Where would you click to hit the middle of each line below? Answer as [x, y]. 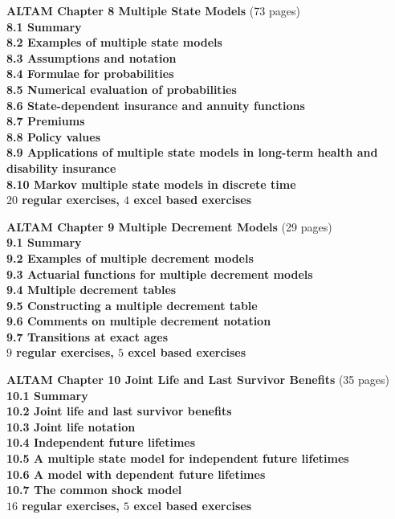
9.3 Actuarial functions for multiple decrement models [160, 274]
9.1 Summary [44, 242]
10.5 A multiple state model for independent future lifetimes [178, 458]
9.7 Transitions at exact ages [87, 336]
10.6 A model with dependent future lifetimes [136, 474]
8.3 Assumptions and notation [92, 57]
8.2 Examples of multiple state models [114, 42]
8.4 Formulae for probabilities [90, 74]
